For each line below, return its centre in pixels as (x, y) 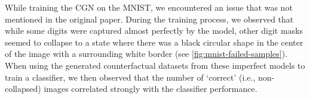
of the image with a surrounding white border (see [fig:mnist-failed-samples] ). (146, 54)
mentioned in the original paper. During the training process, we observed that (149, 19)
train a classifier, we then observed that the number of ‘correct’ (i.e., (130, 77)
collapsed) (23, 89)
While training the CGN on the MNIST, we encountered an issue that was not (149, 7)
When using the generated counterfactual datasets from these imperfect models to (155, 65)
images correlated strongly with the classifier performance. (151, 89)
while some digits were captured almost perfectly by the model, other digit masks (154, 31)
